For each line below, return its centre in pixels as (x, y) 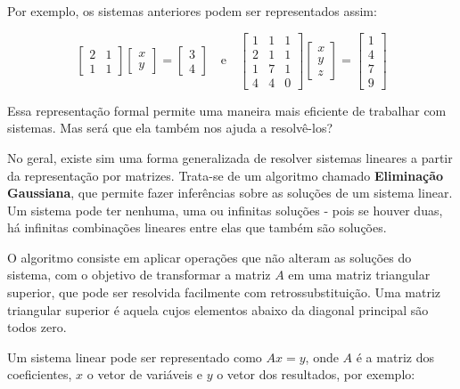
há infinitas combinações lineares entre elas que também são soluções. (197, 227)
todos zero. (37, 327)
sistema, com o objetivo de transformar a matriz (139, 275)
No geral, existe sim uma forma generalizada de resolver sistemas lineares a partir (230, 157)
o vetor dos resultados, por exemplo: (316, 374)
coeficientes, (40, 374)
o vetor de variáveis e (144, 374)
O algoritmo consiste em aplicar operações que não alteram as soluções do (209, 257)
